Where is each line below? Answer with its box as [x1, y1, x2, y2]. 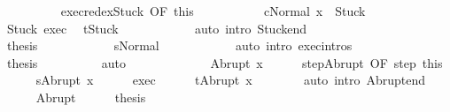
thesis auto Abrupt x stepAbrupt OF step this [6, 53, 443, 71]
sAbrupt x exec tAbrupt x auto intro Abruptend [35, 71, 426, 89]
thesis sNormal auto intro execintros [6, 36, 353, 55]
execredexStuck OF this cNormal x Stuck [60, 2, 366, 19]
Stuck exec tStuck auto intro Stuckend [6, 19, 307, 37]
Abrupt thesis [35, 87, 146, 106]
